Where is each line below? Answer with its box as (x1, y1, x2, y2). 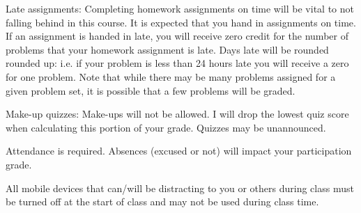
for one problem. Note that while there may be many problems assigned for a (6, 69, 336, 84)
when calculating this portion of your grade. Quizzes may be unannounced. (6, 120, 326, 134)
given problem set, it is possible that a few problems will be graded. (6, 83, 295, 97)
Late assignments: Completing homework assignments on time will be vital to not (6, 1, 354, 15)
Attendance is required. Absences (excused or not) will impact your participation (6, 143, 352, 158)
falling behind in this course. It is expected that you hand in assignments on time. (6, 15, 356, 29)
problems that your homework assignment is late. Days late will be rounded (6, 42, 329, 56)
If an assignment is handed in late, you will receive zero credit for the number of (6, 29, 348, 43)
